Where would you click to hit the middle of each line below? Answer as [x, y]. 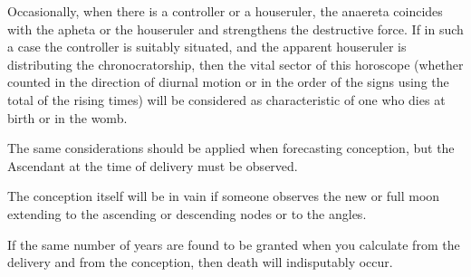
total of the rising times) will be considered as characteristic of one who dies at [226, 99]
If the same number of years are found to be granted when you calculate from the [234, 244]
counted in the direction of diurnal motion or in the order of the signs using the [228, 82]
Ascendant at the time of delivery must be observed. [153, 165]
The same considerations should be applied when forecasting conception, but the [231, 148]
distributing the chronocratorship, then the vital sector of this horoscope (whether [235, 64]
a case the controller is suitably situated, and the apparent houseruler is [207, 47]
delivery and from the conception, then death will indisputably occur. [200, 262]
